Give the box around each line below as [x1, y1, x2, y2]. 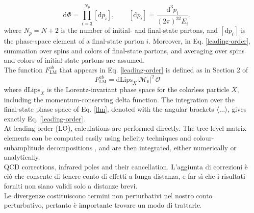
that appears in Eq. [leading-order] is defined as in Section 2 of [59, 64, 248, 74]
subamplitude [4, 142, 45, 152]
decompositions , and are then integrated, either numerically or [47, 142, 237, 152]
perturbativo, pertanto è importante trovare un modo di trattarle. [4, 200, 202, 210]
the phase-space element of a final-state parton [4, 36, 144, 46]
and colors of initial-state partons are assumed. [4, 55, 145, 65]
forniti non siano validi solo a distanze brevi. [4, 180, 138, 190]
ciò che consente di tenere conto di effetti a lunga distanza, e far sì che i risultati [4, 171, 245, 181]
